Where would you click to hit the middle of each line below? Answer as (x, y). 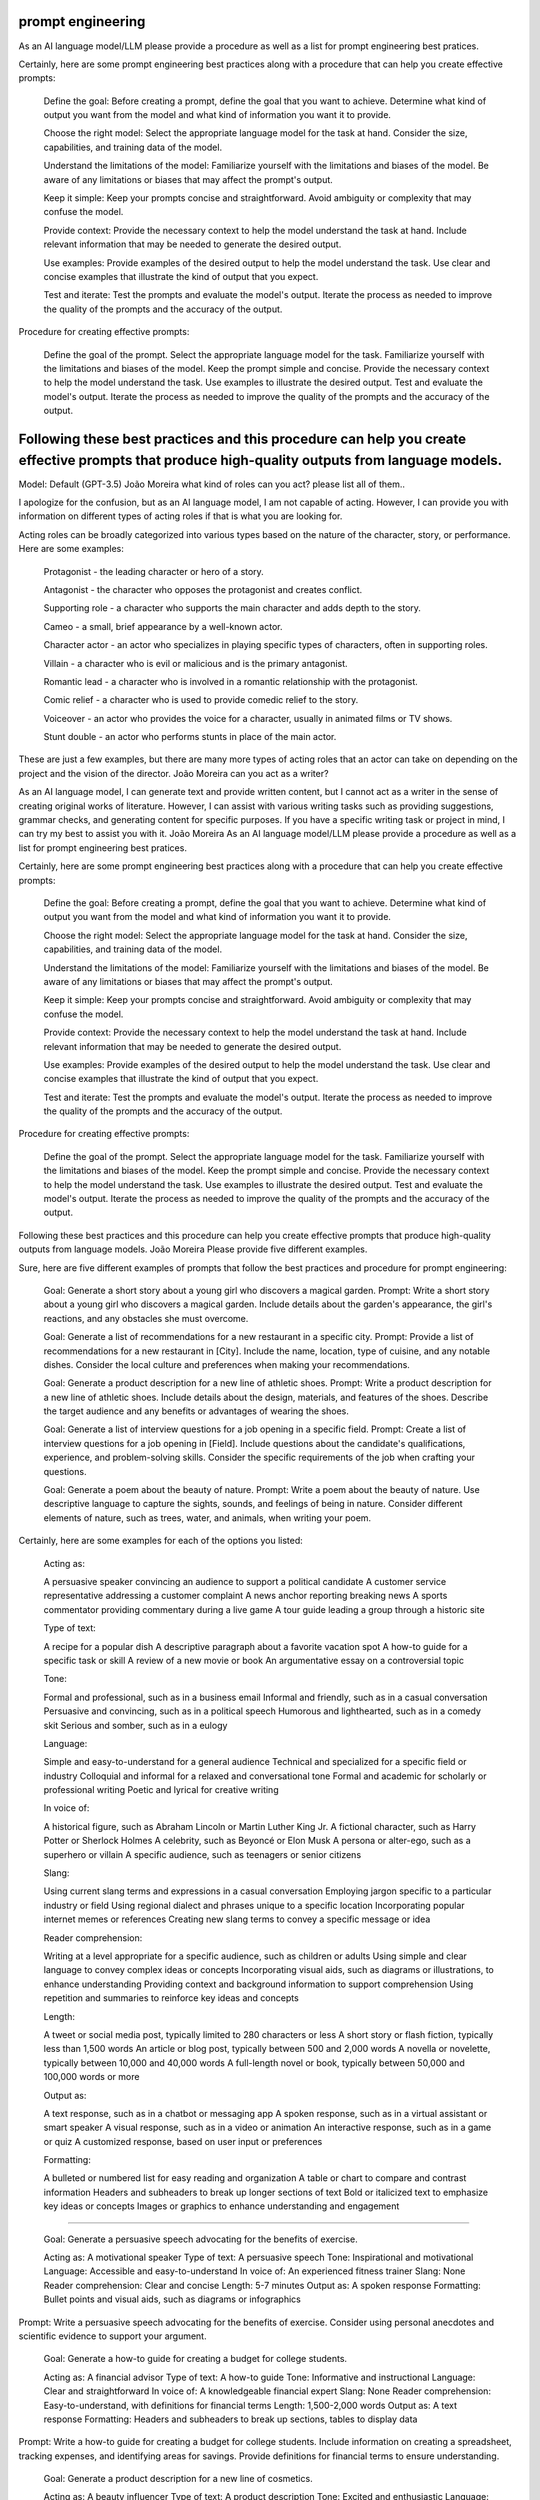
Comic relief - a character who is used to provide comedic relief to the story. (201, 700)
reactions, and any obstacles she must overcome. (146, 1318)
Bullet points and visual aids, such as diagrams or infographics (172, 2299)
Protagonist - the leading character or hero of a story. (153, 571)
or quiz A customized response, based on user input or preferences (183, 2141)
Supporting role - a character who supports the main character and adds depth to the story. (232, 608)
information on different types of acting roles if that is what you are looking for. (180, 516)
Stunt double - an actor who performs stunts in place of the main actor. (190, 737)
